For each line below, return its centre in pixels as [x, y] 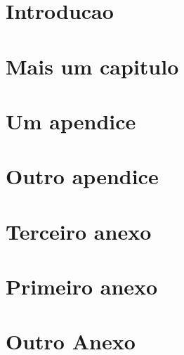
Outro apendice [82, 176]
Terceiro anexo [79, 231]
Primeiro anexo [82, 286]
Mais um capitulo [92, 66]
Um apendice [71, 121]
